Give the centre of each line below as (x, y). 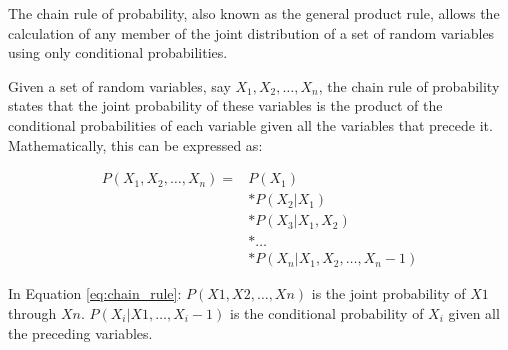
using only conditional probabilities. (118, 52)
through (32, 312)
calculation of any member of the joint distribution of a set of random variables (251, 32)
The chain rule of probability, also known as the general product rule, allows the (254, 13)
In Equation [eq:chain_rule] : (95, 293)
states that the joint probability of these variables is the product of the (225, 105)
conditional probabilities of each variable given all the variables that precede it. (250, 124)
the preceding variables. (80, 332)
